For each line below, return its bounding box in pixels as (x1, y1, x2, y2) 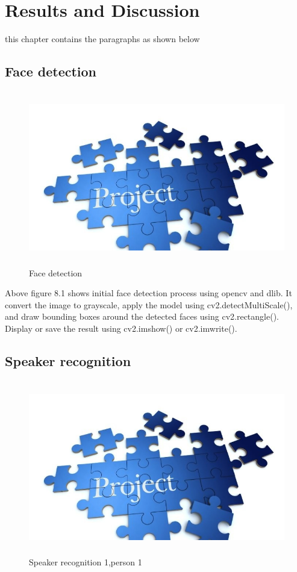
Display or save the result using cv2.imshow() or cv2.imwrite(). (5, 322, 237, 334)
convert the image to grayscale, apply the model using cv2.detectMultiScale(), (5, 298, 293, 311)
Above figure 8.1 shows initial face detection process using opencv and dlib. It (5, 287, 292, 299)
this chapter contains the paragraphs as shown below (5, 33, 200, 45)
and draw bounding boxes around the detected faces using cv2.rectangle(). (5, 310, 279, 323)
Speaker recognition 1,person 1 (29, 556, 142, 568)
